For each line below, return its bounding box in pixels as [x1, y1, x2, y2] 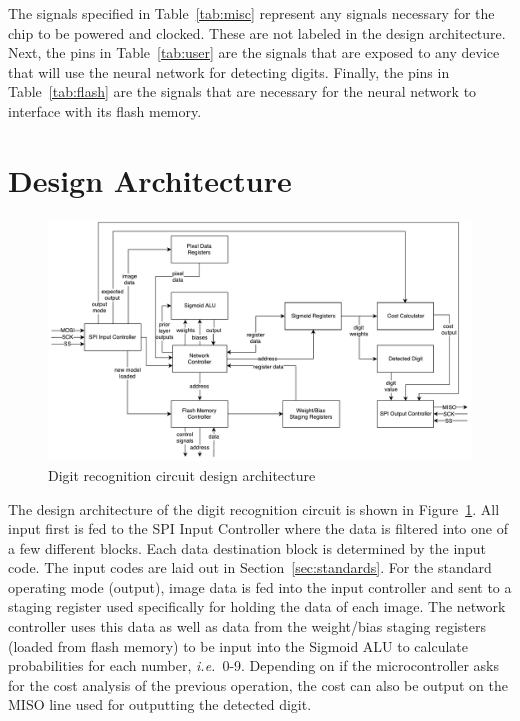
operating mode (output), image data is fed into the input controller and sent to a [8, 576, 512, 597]
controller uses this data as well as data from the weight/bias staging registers [8, 616, 487, 637]
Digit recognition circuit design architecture [48, 464, 316, 485]
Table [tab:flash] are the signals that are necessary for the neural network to [8, 81, 477, 102]
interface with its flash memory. [8, 100, 202, 121]
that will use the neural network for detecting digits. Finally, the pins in [8, 61, 450, 82]
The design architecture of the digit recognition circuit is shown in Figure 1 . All [8, 498, 500, 519]
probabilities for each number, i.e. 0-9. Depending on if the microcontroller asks [8, 655, 499, 676]
